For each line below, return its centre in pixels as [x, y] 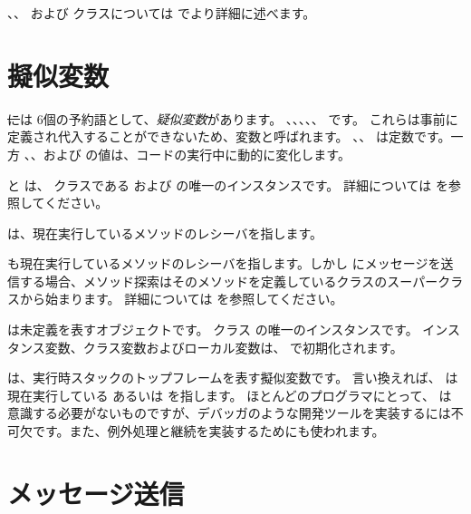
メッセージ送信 [96, 493]
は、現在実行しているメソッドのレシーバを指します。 [165, 233]
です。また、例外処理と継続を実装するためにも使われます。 [208, 431]
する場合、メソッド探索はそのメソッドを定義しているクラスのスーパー [229, 281]
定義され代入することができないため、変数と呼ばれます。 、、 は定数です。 [229, 136]
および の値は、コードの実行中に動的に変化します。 [197, 154]
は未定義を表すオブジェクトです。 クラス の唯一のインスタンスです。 [213, 330]
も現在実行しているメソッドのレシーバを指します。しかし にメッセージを [224, 263]
